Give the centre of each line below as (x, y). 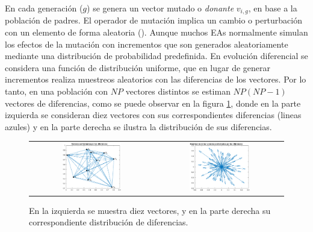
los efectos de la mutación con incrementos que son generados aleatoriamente (147, 44)
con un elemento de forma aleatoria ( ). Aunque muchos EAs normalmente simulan (156, 32)
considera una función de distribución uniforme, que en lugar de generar (138, 67)
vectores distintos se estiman (178, 91)
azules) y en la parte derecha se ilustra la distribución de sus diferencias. (138, 126)
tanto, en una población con (57, 91)
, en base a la (273, 8)
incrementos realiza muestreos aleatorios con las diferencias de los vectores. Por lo (156, 79)
